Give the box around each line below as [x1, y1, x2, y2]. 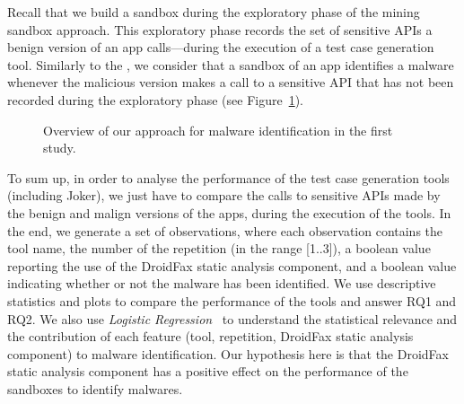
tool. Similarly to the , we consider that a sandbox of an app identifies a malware [7, 55, 454, 74]
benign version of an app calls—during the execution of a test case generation [7, 38, 434, 57]
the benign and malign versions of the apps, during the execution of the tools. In [7, 203, 451, 222]
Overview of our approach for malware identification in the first [43, 120, 393, 139]
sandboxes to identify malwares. [7, 379, 183, 398]
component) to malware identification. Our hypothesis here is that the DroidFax [7, 344, 449, 363]
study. [43, 138, 76, 157]
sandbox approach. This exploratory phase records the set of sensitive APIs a [7, 20, 433, 39]
